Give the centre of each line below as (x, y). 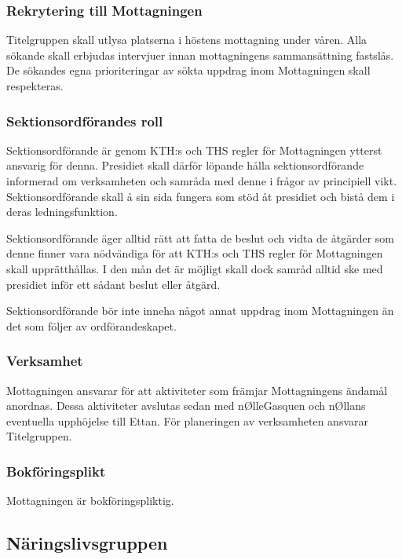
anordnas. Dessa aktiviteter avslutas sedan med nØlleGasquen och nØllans (186, 406)
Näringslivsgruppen (87, 543)
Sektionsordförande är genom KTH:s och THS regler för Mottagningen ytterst (194, 150)
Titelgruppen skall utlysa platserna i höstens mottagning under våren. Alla (187, 40)
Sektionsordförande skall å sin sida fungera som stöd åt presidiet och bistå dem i (201, 196)
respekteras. (35, 86)
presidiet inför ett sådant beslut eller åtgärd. (113, 284)
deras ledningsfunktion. (62, 212)
